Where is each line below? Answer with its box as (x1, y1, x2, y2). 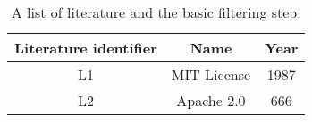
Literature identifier (14, 37, 157, 58)
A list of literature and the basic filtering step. (11, 2, 301, 22)
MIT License (171, 64, 251, 85)
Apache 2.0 (176, 90, 246, 110)
